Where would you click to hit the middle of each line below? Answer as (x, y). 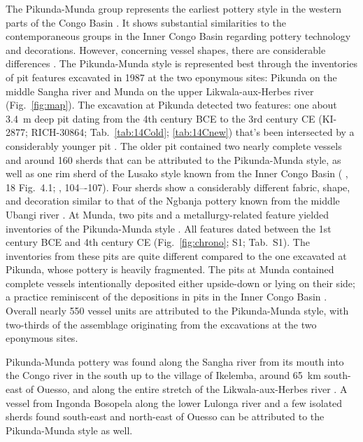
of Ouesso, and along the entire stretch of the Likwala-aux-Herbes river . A (186, 389)
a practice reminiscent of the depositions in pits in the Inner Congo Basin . (166, 297)
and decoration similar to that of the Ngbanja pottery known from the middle (173, 201)
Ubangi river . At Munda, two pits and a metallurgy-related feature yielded (167, 214)
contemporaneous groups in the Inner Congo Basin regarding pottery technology (178, 36)
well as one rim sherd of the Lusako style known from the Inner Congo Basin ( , (177, 173)
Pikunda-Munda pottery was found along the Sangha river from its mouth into (175, 361)
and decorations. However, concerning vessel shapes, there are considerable (166, 49)
